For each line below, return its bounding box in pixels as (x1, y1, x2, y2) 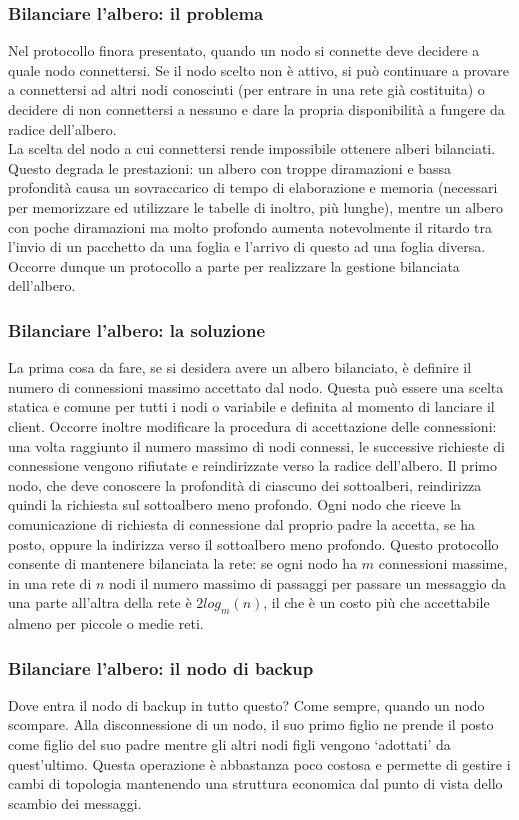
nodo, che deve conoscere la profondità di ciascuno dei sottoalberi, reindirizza (8, 474, 482, 495)
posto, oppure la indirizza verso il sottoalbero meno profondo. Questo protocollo (8, 533, 499, 554)
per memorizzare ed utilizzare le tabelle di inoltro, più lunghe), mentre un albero (8, 196, 503, 217)
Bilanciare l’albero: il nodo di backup (8, 655, 314, 680)
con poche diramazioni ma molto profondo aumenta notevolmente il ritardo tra (8, 216, 492, 237)
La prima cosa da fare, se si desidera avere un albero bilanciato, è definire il (8, 357, 472, 378)
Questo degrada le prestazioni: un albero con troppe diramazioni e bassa (8, 157, 452, 178)
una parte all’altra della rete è (8, 592, 192, 613)
